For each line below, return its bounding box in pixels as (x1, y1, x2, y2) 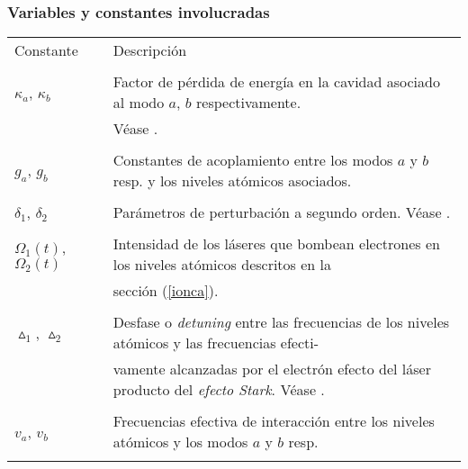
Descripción (112, 40, 187, 61)
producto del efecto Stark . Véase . (112, 379, 325, 401)
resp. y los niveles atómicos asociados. (112, 170, 352, 192)
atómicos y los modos (112, 431, 248, 453)
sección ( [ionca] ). (112, 280, 219, 302)
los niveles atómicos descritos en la (112, 254, 331, 275)
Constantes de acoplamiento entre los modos (112, 149, 393, 171)
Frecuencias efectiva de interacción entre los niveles (112, 410, 435, 432)
